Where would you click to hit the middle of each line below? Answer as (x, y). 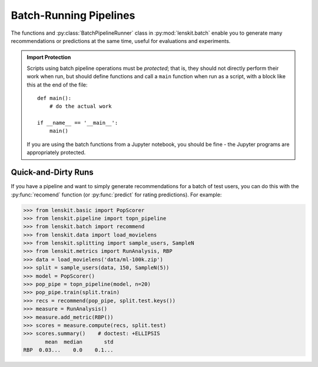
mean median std (79, 342)
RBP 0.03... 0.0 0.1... (69, 350)
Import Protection (49, 57)
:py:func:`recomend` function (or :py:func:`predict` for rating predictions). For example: (116, 195)
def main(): (54, 98)
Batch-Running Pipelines (73, 15)
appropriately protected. (56, 152)
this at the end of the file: (57, 85)
